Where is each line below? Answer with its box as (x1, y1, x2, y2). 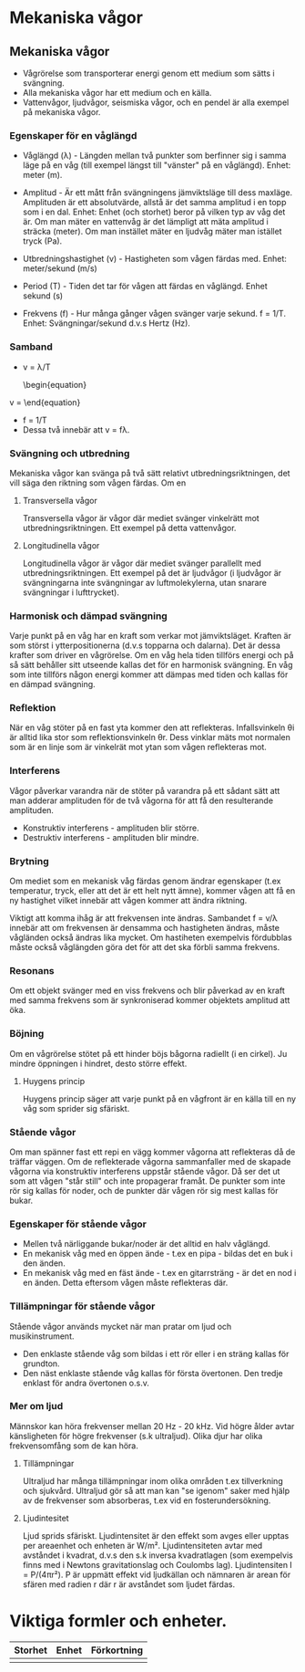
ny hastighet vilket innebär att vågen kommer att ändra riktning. (9, 895, 248, 906)
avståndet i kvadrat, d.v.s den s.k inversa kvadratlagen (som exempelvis (22, 1550, 293, 1561)
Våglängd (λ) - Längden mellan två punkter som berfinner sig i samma (22, 150, 287, 162)
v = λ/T (22, 361, 52, 372)
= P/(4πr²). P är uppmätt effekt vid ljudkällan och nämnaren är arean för (22, 1569, 291, 1580)
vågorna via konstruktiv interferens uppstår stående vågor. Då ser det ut (9, 1165, 280, 1176)
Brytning (9, 854, 50, 867)
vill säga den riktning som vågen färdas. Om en (9, 477, 187, 488)
